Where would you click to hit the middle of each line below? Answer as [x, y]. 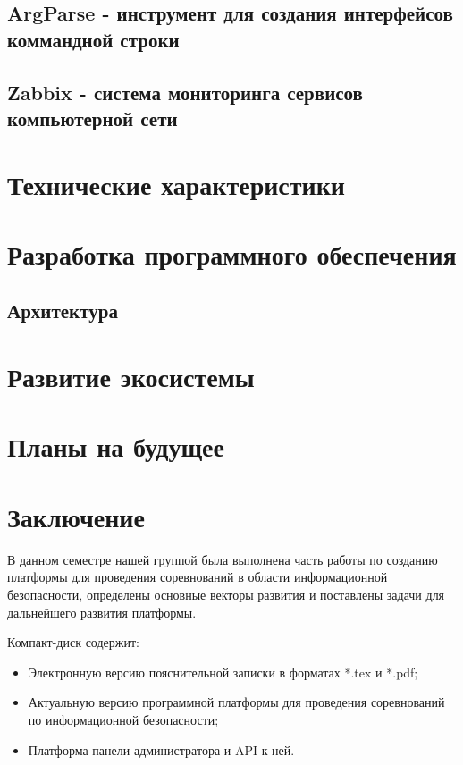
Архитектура [63, 311]
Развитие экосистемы [131, 377]
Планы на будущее [116, 446]
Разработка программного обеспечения [232, 253]
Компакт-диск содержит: [73, 642]
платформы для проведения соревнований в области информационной [198, 577]
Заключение [76, 516]
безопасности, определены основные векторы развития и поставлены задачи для [226, 594]
